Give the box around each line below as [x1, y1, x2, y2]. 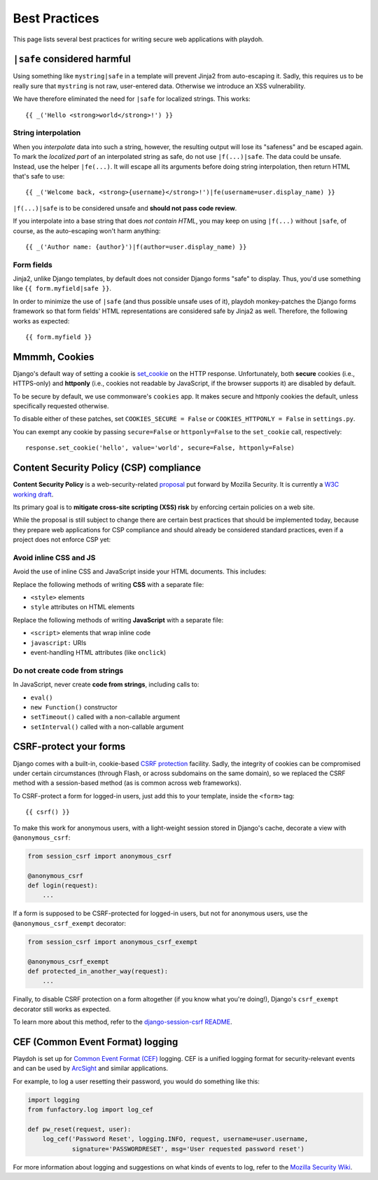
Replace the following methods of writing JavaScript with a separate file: [13, 616, 224, 624]
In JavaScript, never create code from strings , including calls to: [13, 680, 199, 689]
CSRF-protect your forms [13, 741, 126, 753]
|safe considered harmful [13, 53, 131, 65]
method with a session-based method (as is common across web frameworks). [13, 779, 241, 787]
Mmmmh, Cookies [13, 351, 94, 363]
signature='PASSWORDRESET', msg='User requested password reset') [71, 1145, 304, 1153]
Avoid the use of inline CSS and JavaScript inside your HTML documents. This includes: [13, 567, 267, 576]
